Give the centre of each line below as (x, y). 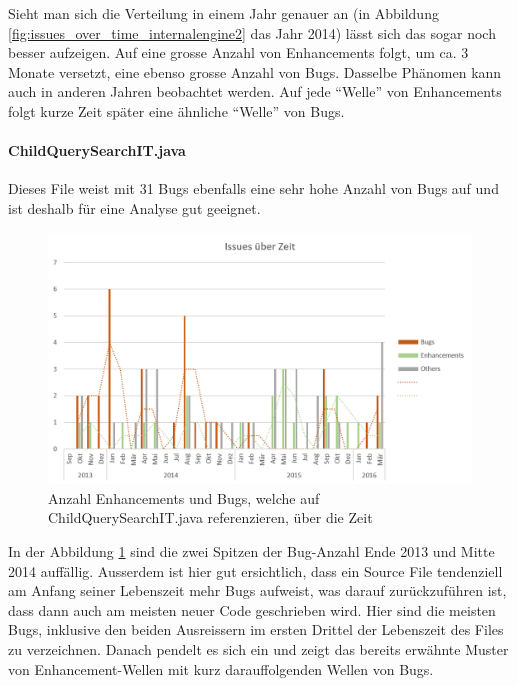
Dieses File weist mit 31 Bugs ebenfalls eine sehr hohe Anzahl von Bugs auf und (253, 188)
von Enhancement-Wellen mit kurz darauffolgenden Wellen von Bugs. (221, 668)
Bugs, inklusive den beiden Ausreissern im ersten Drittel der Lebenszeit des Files (256, 629)
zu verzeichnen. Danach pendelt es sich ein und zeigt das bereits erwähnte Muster (258, 649)
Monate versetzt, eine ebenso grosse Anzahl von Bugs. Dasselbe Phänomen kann (255, 71)
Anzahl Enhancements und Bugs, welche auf (184, 497)
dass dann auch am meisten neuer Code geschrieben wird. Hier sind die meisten (252, 609)
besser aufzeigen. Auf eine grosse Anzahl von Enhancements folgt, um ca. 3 (238, 52)
